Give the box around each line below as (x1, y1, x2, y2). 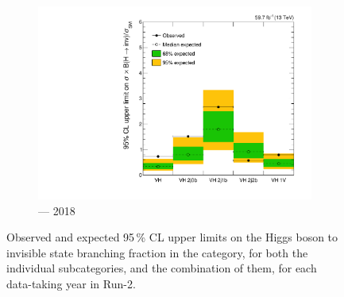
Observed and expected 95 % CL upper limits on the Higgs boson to (6, 229, 338, 245)
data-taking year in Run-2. (6, 276, 136, 292)
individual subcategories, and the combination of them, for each (6, 260, 317, 276)
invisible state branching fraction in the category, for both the (6, 244, 308, 260)
